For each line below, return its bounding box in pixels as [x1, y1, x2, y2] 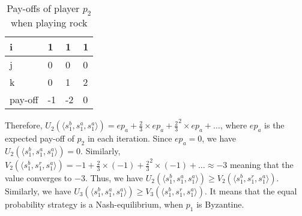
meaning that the [229, 158, 294, 171]
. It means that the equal [205, 185, 297, 197]
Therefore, [5, 119, 43, 131]
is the [264, 119, 285, 131]
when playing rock [10, 16, 88, 30]
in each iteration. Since [87, 132, 172, 145]
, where [220, 119, 247, 131]
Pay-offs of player [7, 1, 80, 15]
